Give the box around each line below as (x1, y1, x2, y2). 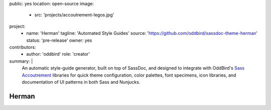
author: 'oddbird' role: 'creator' (26, 51, 90, 57)
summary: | (9, 58, 33, 64)
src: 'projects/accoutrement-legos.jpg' (34, 12, 114, 18)
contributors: (9, 44, 36, 50)
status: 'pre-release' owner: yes (26, 37, 92, 43)
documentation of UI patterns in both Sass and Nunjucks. (22, 79, 141, 85)
